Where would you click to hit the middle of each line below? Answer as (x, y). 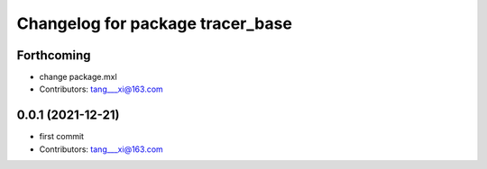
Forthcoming (54, 55)
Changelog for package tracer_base (155, 23)
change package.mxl (78, 77)
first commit (62, 137)
